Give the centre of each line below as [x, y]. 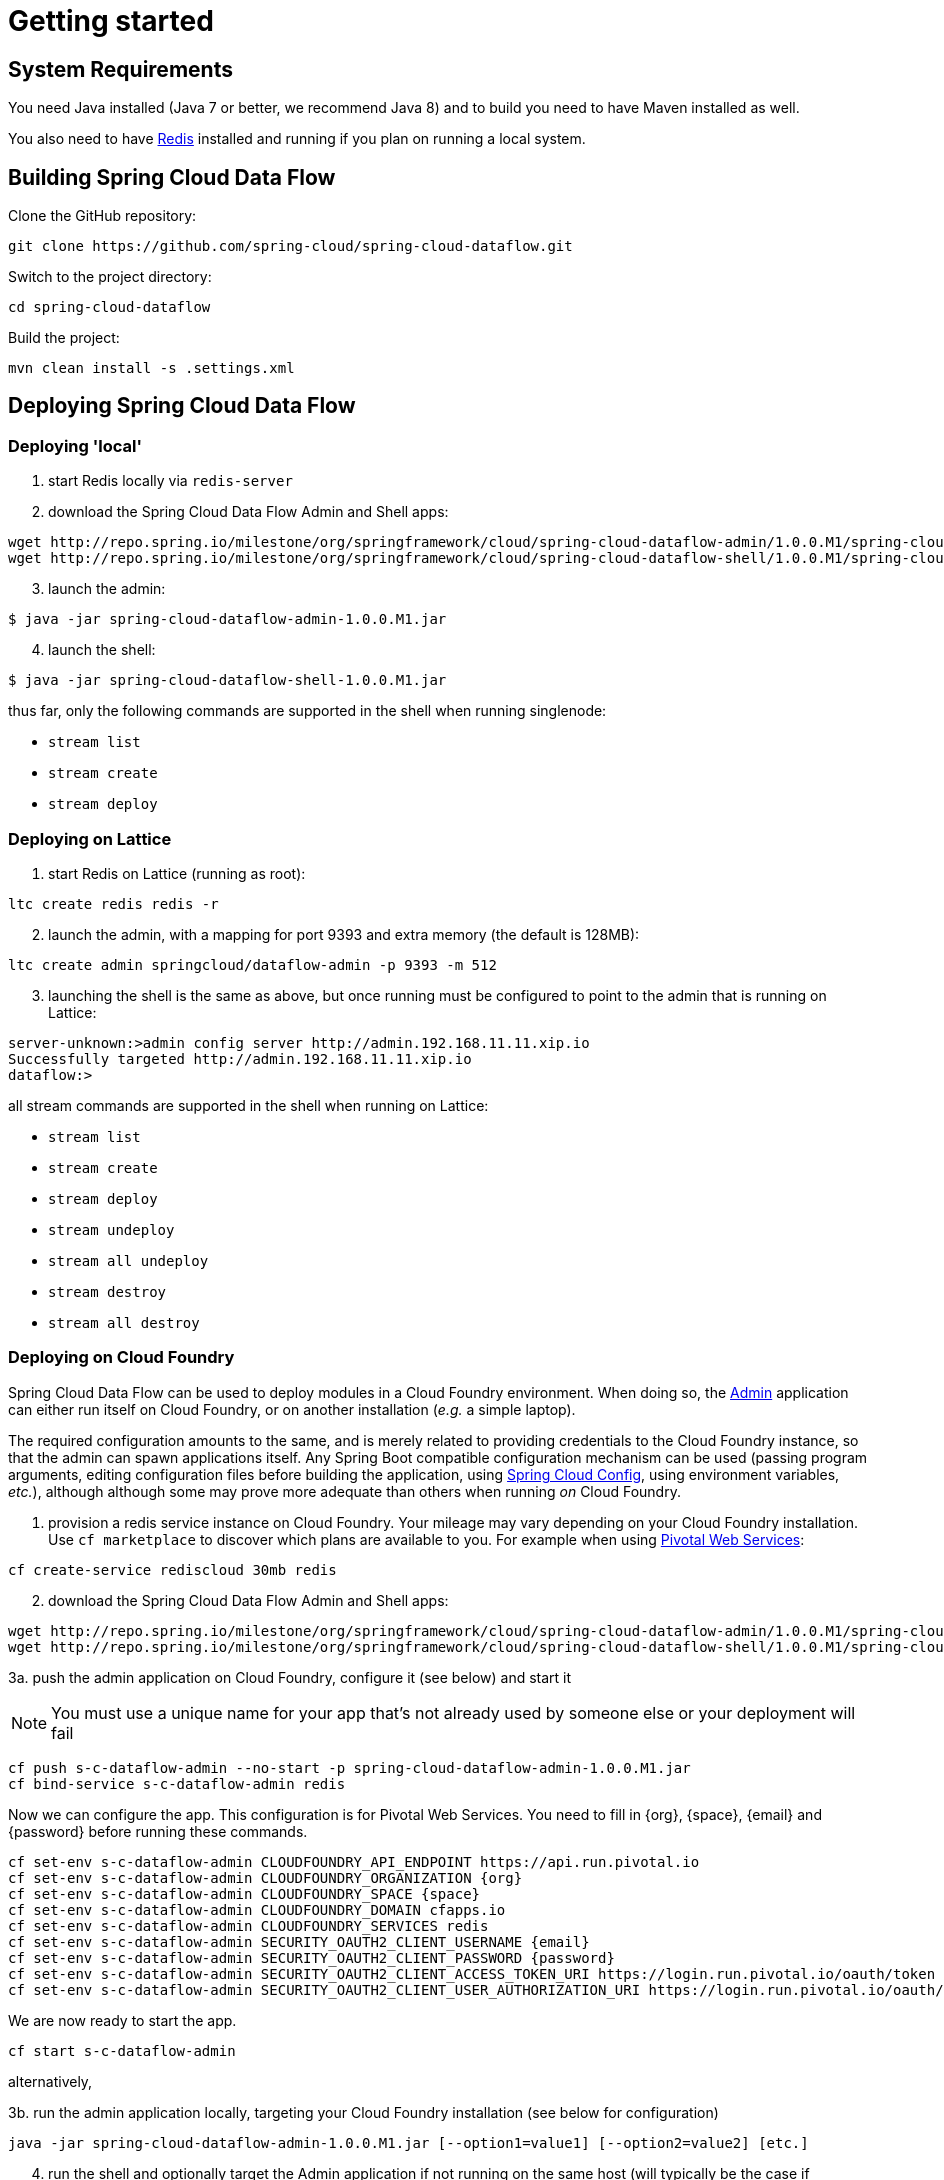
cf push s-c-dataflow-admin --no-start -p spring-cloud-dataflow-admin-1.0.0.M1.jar [349, 1767]
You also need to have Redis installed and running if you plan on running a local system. [297, 139]
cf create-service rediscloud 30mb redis [172, 1569]
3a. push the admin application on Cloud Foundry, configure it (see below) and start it [290, 1677]
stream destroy [107, 1291]
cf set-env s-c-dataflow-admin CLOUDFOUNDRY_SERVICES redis [248, 1925]
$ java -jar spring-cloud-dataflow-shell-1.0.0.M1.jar [227, 680]
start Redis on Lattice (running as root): [177, 873]
